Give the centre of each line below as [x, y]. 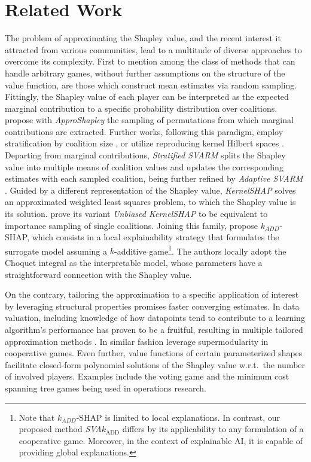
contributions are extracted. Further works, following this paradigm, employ [144, 131]
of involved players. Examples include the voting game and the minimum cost [147, 376]
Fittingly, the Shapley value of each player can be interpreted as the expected [147, 97]
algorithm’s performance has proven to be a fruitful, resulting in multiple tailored [154, 330]
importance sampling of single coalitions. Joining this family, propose [132, 225]
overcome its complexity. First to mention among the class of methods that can [150, 61]
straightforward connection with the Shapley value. [98, 274]
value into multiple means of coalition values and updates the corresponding [144, 166]
